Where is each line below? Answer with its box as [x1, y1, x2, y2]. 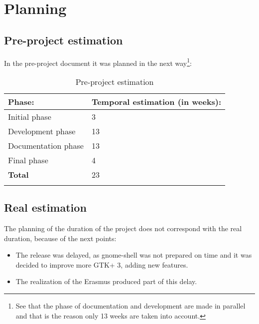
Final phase [8, 154, 48, 166]
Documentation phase [8, 139, 84, 151]
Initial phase [8, 110, 51, 122]
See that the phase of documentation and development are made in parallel [15, 301, 246, 311]
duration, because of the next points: [4, 233, 117, 243]
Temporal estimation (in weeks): [91, 95, 222, 107]
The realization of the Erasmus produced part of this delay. [15, 276, 197, 287]
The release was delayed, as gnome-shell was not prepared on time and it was [15, 250, 252, 260]
